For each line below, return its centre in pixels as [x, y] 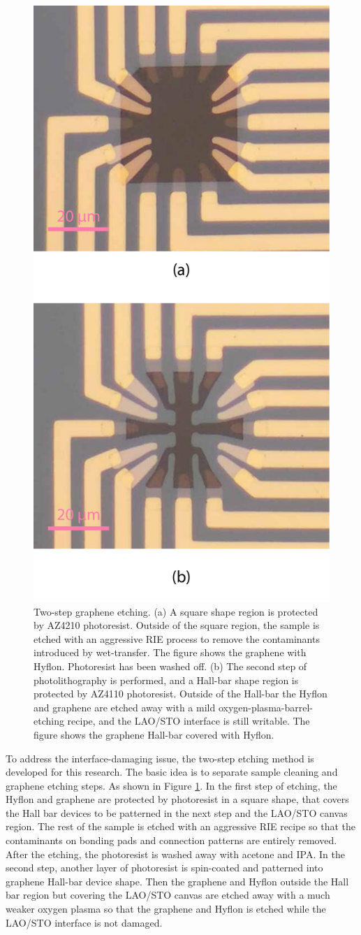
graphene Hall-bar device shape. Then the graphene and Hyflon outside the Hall [177, 881]
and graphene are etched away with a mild [125, 707]
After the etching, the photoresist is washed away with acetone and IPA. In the [175, 854]
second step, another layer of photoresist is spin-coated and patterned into [164, 868]
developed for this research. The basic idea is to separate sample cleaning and [172, 772]
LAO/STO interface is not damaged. [84, 922]
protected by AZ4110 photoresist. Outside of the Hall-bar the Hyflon [180, 694]
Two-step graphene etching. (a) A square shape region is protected [176, 611]
